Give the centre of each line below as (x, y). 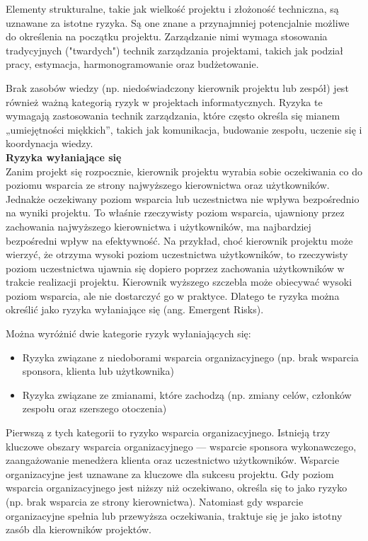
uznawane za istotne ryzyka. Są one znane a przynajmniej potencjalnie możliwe (178, 22)
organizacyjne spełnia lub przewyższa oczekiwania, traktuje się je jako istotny (174, 515)
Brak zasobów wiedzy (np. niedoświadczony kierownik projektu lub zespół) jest (177, 87)
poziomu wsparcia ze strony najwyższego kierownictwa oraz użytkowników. (168, 185)
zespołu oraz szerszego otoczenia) (94, 408)
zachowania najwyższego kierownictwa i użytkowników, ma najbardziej (159, 226)
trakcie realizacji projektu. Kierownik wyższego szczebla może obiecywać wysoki (179, 282)
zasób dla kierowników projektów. (79, 529)
